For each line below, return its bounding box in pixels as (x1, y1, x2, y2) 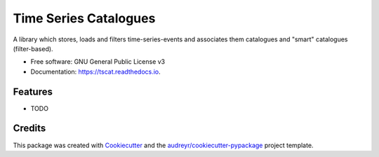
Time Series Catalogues (13, 11, 156, 26)
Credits (13, 123, 46, 135)
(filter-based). (13, 44, 53, 53)
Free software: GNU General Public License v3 (30, 57, 166, 66)
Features (13, 86, 53, 97)
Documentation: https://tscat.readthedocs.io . (30, 67, 161, 76)
